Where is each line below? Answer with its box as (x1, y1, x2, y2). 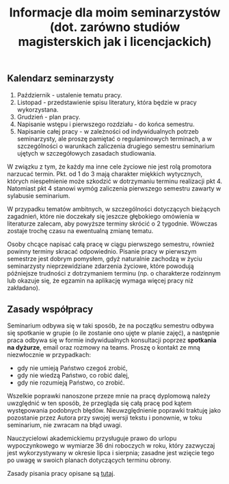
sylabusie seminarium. (7, 191, 70, 199)
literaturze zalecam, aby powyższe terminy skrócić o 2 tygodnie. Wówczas (7, 219, 217, 228)
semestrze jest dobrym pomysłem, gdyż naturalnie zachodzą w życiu (7, 254, 203, 263)
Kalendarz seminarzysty (7, 73, 114, 84)
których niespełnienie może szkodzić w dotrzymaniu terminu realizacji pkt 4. (7, 177, 223, 185)
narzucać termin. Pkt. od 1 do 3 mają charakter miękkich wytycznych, (7, 169, 203, 178)
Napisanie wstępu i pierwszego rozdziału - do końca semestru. (16, 120, 195, 128)
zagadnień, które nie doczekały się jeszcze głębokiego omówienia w (7, 212, 200, 220)
